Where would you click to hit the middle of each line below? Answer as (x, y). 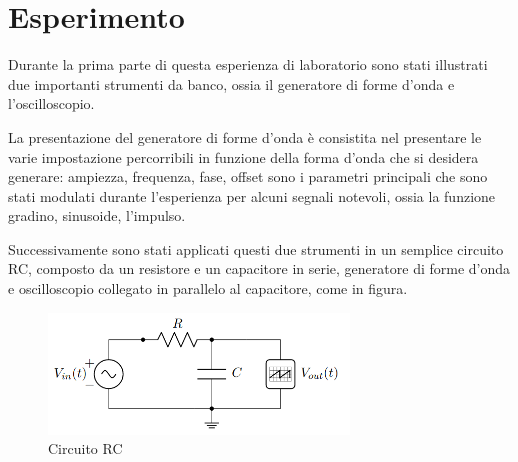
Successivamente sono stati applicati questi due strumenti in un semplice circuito (256, 248)
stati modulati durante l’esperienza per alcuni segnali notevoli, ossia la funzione (252, 195)
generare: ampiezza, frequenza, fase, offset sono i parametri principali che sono (248, 176)
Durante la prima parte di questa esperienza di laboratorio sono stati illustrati (248, 64)
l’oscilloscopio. (51, 103)
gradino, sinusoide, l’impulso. (97, 215)
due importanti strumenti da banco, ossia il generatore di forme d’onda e (231, 83)
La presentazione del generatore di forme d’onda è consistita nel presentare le (245, 136)
